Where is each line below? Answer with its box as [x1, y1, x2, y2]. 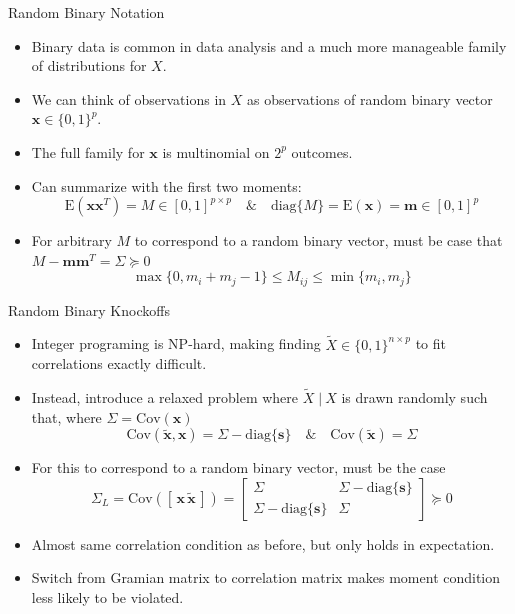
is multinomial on [162, 141, 270, 162]
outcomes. [291, 141, 353, 162]
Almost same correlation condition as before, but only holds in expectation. [31, 533, 495, 554]
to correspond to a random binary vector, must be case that [134, 230, 503, 251]
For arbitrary [31, 230, 112, 251]
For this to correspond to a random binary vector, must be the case [31, 457, 446, 478]
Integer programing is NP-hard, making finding [31, 333, 321, 354]
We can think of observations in [31, 88, 227, 109]
